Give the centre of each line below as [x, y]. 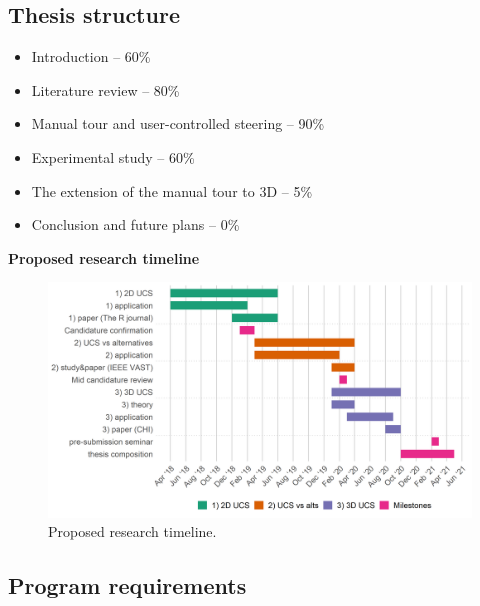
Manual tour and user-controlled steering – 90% [178, 123]
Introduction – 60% [91, 56]
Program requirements [127, 585]
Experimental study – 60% [113, 156]
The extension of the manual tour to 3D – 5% [172, 190]
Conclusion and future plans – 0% [135, 224]
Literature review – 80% [105, 89]
